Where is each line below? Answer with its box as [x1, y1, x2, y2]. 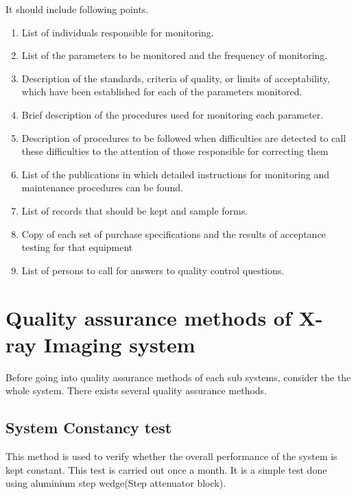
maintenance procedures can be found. [21, 180, 183, 195]
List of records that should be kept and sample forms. [21, 203, 248, 217]
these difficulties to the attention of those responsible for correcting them [21, 144, 329, 158]
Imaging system [43, 330, 195, 358]
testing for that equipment [21, 240, 133, 254]
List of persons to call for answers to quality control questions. [21, 263, 285, 277]
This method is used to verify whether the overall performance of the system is [5, 449, 337, 463]
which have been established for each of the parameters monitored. [21, 84, 302, 99]
